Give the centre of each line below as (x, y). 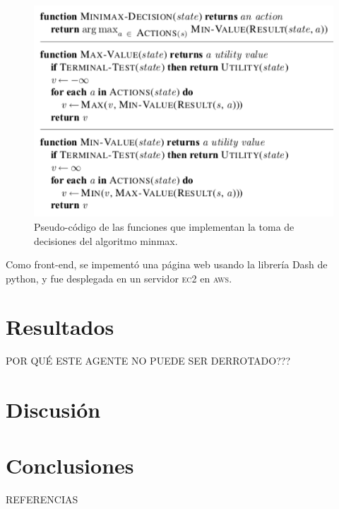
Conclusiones (70, 465)
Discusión (53, 410)
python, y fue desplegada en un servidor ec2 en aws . (119, 278)
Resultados (60, 327)
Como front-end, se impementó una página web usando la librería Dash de (167, 264)
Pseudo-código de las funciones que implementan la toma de (164, 226)
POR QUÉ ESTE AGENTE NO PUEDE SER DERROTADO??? (148, 361)
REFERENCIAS (42, 499)
